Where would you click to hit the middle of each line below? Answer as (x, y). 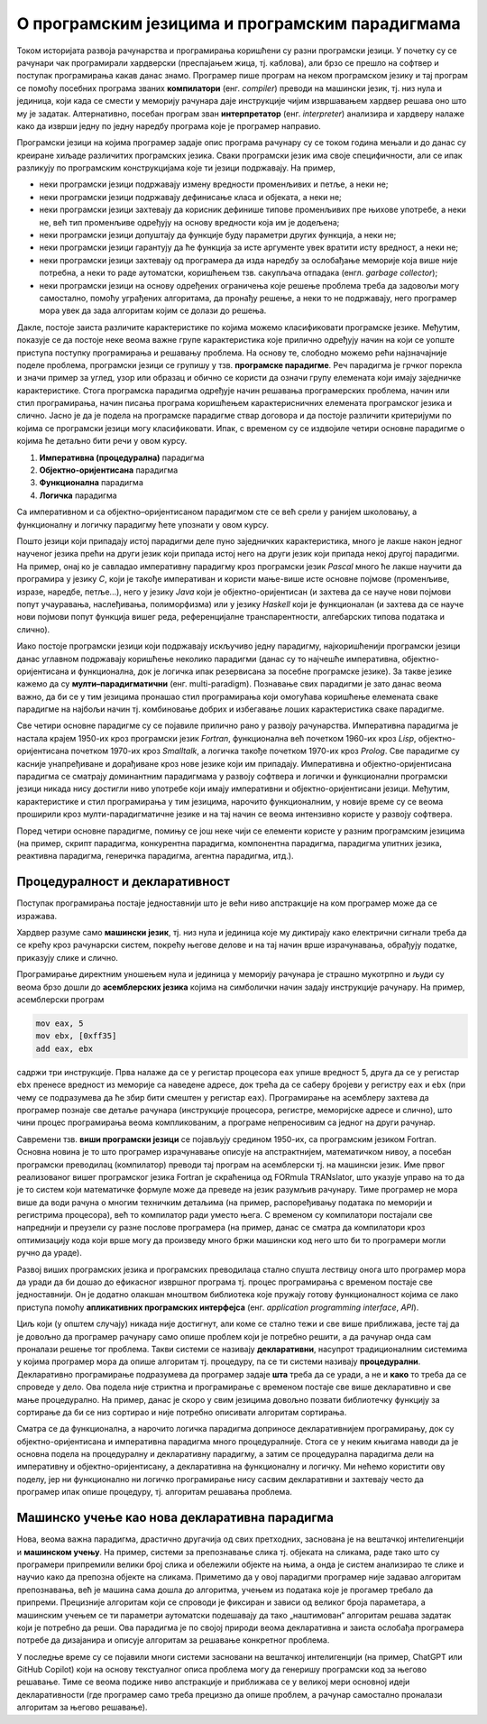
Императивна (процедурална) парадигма (122, 457)
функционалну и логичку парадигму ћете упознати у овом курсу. (143, 524)
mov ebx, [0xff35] (76, 1036)
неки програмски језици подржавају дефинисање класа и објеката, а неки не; (190, 197)
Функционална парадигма (92, 483)
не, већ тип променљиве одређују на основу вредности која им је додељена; (189, 222)
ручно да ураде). (50, 1253)
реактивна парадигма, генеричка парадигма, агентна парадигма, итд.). (155, 856)
